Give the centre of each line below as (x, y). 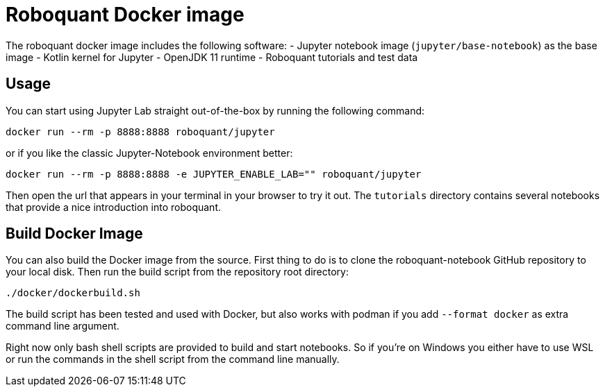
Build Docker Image (74, 234)
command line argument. (63, 326)
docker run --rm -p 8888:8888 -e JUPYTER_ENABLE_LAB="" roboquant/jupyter (214, 174)
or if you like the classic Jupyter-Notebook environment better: (149, 153)
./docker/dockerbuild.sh (73, 293)
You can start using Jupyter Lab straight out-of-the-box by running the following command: (215, 110)
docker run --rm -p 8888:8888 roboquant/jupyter (140, 131)
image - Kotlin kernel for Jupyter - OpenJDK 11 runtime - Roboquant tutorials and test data (212, 57)
